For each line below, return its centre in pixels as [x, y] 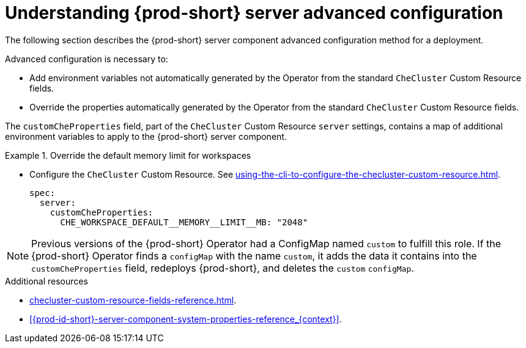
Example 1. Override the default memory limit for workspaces [128, 155]
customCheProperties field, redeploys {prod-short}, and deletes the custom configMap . [223, 268]
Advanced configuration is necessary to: [87, 59]
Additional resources [46, 281]
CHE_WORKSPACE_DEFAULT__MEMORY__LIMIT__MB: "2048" [184, 222]
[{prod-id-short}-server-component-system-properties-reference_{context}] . [186, 319]
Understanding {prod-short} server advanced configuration [254, 13]
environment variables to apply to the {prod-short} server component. [146, 136]
